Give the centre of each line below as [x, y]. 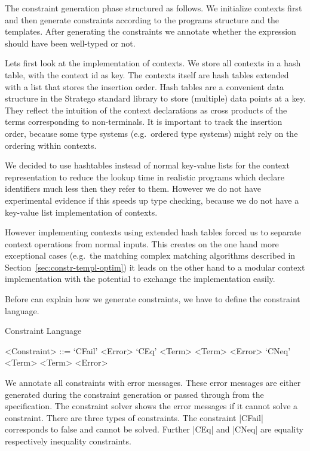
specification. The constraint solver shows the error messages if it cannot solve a [151, 406]
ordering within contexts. [51, 145]
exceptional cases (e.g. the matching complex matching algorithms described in [150, 255]
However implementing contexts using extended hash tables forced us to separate [153, 232]
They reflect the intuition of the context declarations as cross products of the [146, 110]
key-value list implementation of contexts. [81, 212]
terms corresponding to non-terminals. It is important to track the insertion [144, 122]
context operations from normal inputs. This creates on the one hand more [142, 243]
